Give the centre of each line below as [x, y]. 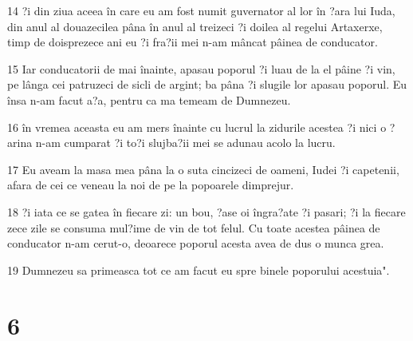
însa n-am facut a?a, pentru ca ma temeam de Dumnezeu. [149, 99]
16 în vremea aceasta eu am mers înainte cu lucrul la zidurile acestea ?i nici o [197, 127]
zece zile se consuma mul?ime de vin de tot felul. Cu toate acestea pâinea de [194, 227]
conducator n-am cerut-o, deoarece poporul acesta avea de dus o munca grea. [196, 243]
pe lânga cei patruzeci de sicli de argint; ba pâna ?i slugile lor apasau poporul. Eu [207, 84]
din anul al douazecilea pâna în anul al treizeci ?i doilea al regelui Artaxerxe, [195, 26]
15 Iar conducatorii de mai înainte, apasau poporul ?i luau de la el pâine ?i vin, [201, 68]
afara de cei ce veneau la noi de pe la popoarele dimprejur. [151, 185]
